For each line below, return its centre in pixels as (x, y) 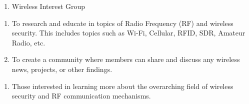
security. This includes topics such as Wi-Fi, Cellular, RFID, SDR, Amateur (128, 33)
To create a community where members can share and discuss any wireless (126, 59)
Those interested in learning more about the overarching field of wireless (122, 86)
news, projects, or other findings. (62, 69)
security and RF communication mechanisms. (81, 96)
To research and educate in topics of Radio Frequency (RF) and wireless (122, 23)
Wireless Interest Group (48, 6)
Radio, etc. (28, 42)
